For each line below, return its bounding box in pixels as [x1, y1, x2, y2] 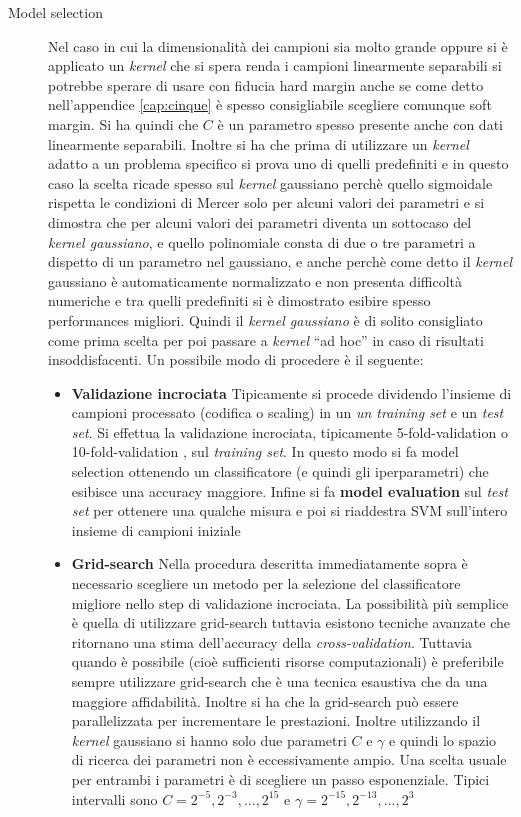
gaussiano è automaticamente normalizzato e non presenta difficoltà [48, 270, 463, 291]
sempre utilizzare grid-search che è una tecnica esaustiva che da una [71, 671, 488, 691]
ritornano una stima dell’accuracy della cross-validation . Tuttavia [71, 631, 472, 652]
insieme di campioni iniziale [71, 519, 241, 540]
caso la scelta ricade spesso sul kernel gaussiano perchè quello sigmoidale [48, 172, 493, 193]
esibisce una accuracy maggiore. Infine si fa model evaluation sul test [71, 480, 508, 501]
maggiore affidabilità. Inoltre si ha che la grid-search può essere [71, 690, 459, 711]
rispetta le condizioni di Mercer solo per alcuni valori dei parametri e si [48, 192, 485, 213]
